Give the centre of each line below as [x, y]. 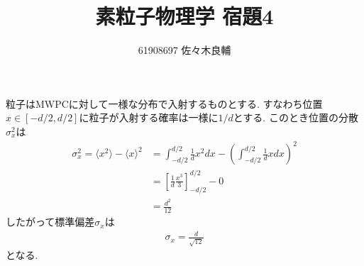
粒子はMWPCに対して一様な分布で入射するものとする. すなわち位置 [164, 103]
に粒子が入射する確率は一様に [149, 117]
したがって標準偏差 [50, 222]
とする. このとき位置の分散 [296, 117]
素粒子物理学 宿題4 [184, 16]
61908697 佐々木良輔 [184, 50]
